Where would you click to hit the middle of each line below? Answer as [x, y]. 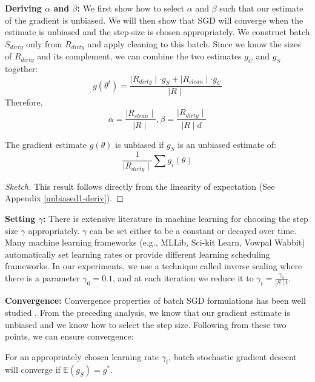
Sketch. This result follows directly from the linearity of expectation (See [140, 186]
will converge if [33, 370]
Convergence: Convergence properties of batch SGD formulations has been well [155, 300]
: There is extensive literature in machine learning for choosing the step [175, 219]
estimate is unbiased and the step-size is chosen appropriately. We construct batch [157, 32]
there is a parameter [42, 278]
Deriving [23, 8]
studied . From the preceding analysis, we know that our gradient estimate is [148, 312]
